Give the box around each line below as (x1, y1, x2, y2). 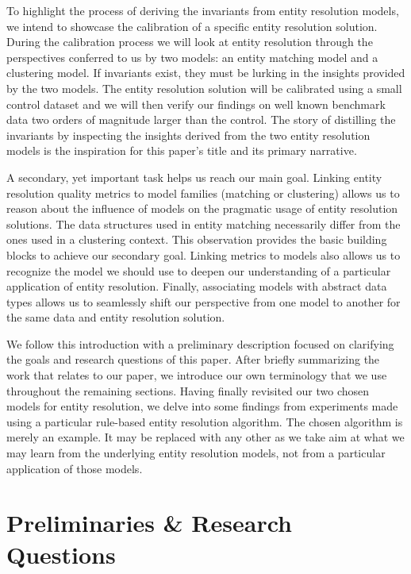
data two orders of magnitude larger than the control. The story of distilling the (6, 111, 396, 128)
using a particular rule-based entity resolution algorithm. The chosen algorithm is (6, 413, 403, 430)
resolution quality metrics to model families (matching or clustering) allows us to (6, 184, 400, 201)
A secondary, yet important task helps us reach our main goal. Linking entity (6, 168, 382, 185)
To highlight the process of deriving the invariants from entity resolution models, (6, 2, 399, 18)
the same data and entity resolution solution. (6, 309, 225, 326)
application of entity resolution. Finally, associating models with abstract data (6, 278, 387, 295)
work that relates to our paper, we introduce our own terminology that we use (6, 367, 387, 383)
